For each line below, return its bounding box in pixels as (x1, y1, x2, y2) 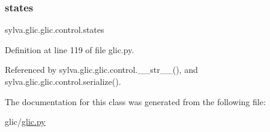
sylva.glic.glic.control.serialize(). (5, 75, 121, 87)
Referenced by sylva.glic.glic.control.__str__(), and (5, 63, 198, 76)
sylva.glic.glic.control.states (5, 23, 104, 36)
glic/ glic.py (5, 115, 46, 128)
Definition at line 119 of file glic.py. (5, 43, 134, 56)
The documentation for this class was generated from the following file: (5, 95, 266, 108)
